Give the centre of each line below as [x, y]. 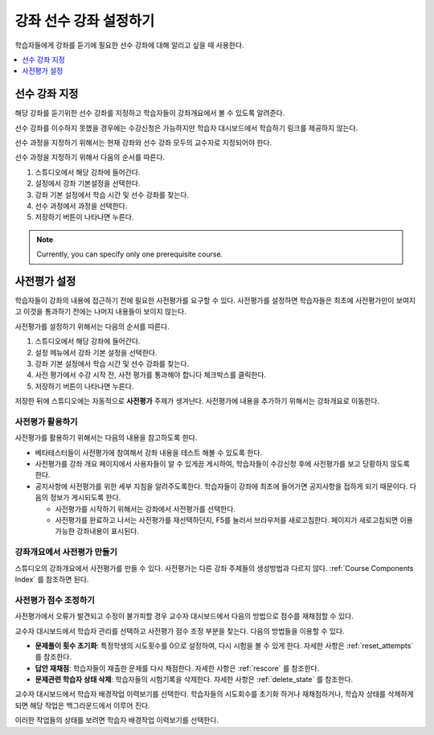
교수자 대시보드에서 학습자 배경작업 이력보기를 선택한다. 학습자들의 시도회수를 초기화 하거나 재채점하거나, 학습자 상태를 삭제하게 [214, 694]
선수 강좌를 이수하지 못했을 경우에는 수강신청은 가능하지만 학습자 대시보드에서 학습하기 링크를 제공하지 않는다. [186, 128]
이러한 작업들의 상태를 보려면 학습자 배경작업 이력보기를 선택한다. [117, 721]
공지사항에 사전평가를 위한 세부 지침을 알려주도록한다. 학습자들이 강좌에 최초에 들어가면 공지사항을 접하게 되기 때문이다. [221, 486]
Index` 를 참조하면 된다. [52, 579]
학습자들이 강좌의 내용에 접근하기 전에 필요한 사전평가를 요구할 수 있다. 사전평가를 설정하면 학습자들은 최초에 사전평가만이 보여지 [215, 301]
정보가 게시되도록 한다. [85, 498]
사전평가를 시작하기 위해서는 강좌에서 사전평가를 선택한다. [145, 509]
